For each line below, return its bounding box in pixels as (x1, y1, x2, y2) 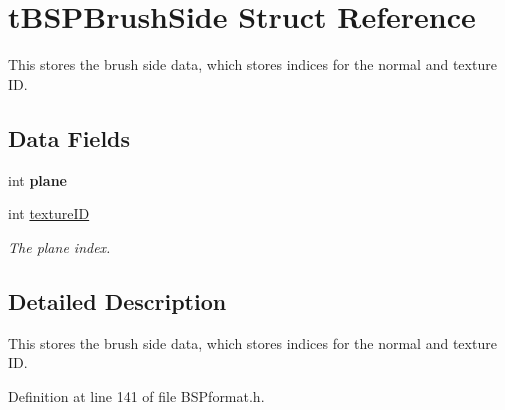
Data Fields (8, 122, 131, 153)
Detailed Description (8, 285, 227, 316)
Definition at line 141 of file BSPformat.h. (8, 385, 265, 406)
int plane (8, 169, 67, 190)
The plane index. (8, 236, 111, 257)
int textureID (8, 203, 90, 224)
